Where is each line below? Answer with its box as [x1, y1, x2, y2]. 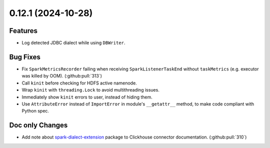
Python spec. [21, 108, 49, 114]
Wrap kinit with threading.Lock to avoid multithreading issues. [21, 87, 159, 93]
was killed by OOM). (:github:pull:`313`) [21, 73, 102, 79]
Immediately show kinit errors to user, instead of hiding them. [21, 94, 152, 100]
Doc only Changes [9, 121, 68, 129]
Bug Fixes [9, 52, 41, 61]
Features [9, 26, 37, 35]
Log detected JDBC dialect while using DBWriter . [21, 40, 125, 46]
